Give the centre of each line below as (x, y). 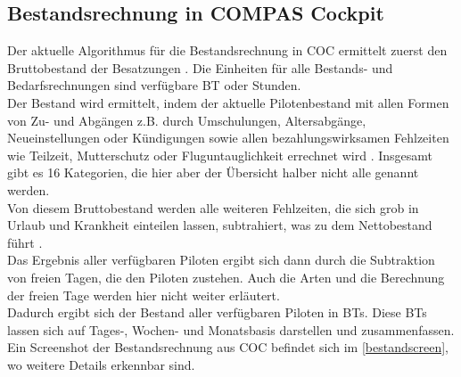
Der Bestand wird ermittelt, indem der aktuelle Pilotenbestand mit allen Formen (228, 102)
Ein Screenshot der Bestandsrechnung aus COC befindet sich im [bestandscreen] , (228, 347)
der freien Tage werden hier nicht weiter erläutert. (144, 295)
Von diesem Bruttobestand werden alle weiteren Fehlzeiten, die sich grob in (213, 207)
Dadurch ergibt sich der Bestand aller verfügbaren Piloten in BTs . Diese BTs (217, 312)
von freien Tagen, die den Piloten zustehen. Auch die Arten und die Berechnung (226, 277)
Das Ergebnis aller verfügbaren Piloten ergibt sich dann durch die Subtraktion (221, 260)
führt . (25, 242)
